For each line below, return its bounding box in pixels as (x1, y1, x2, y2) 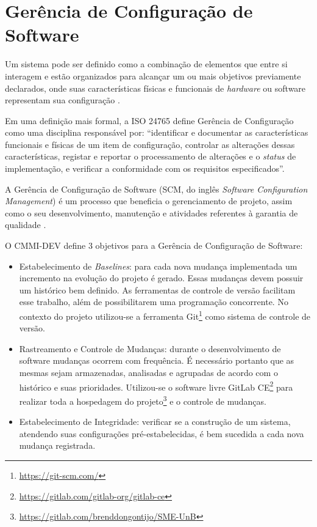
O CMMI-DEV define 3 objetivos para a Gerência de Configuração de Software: (5, 239, 303, 252)
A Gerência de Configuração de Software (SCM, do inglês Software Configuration (5, 182, 308, 195)
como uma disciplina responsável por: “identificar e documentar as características (5, 126, 308, 139)
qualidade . (5, 218, 46, 231)
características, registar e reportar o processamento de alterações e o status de (5, 150, 296, 163)
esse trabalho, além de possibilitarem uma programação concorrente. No (19, 295, 288, 308)
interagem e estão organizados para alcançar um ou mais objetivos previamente (5, 69, 301, 82)
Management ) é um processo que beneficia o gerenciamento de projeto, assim (5, 194, 293, 207)
